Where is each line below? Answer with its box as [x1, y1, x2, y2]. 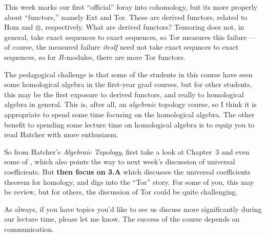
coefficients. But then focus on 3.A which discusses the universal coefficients [4, 166, 251, 177]
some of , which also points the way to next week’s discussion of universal [4, 156, 235, 167]
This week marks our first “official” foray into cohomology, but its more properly [4, 2, 258, 12]
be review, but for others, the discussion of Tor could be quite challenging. [4, 186, 238, 197]
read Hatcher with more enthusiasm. [4, 129, 118, 140]
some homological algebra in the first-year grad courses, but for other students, [4, 79, 252, 90]
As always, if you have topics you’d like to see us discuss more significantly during [4, 203, 262, 214]
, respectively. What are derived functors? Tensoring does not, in [40, 22, 244, 32]
